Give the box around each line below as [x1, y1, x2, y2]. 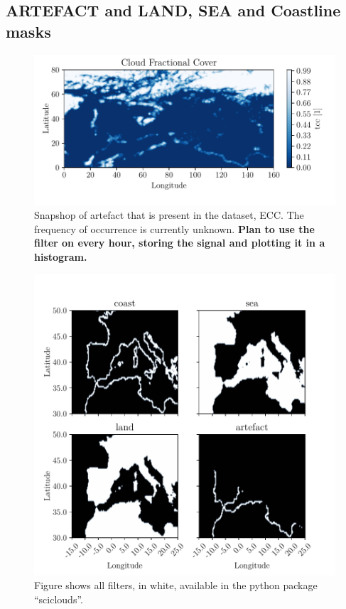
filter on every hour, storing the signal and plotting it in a [34, 235, 325, 250]
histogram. [34, 249, 87, 264]
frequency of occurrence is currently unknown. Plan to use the [34, 221, 315, 236]
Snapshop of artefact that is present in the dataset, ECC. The [34, 208, 304, 222]
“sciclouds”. [34, 591, 83, 606]
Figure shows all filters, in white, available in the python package [34, 578, 318, 593]
